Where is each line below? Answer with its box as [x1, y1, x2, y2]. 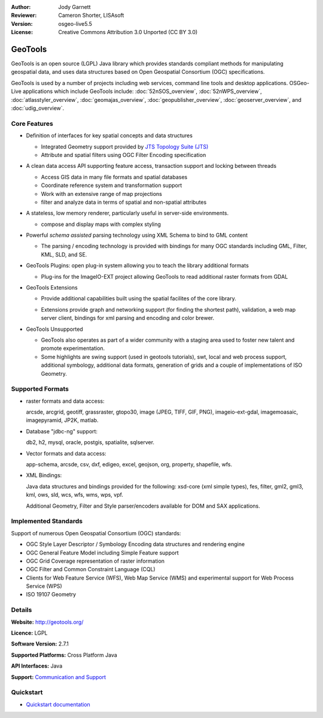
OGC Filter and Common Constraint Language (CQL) [26, 566, 156, 573]
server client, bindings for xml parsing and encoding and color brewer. [41, 315, 215, 322]
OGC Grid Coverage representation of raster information [26, 557, 164, 565]
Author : [11, 4, 31, 10]
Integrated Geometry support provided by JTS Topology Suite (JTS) [41, 143, 209, 150]
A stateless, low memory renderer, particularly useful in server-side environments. [26, 210, 229, 217]
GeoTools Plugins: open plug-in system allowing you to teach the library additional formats [26, 262, 249, 269]
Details [11, 606, 32, 614]
